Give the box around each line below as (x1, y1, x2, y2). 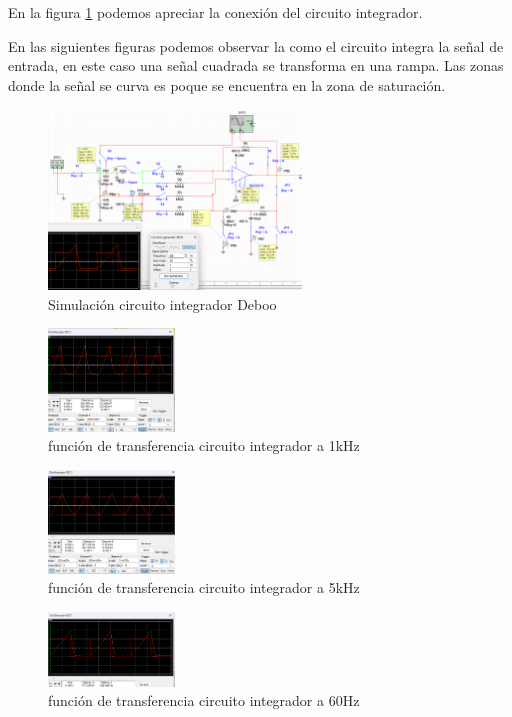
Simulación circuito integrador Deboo (48, 293, 277, 314)
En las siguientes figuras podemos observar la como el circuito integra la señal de (8, 35, 504, 56)
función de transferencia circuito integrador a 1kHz (48, 435, 360, 456)
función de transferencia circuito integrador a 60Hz (48, 690, 360, 711)
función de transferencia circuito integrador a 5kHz (48, 577, 360, 598)
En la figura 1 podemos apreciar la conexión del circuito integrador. (8, 2, 423, 22)
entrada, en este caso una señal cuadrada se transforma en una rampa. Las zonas (8, 55, 504, 76)
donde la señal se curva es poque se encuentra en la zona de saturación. (8, 74, 446, 95)
